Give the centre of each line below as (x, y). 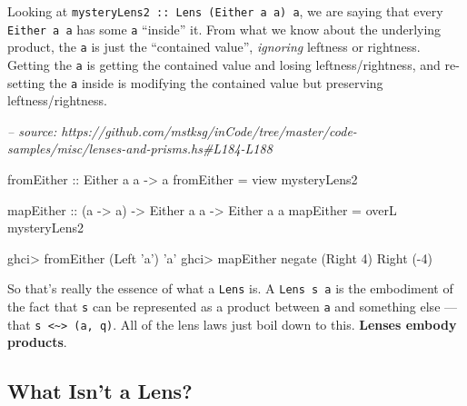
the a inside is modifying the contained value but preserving (216, 82)
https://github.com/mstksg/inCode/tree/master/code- (209, 130)
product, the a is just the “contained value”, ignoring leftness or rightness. (214, 47)
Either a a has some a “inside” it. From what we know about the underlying (224, 29)
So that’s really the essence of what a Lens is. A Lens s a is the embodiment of (230, 288)
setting (26, 82)
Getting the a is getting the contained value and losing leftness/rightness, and (224, 64)
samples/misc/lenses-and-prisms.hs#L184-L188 (140, 149)
